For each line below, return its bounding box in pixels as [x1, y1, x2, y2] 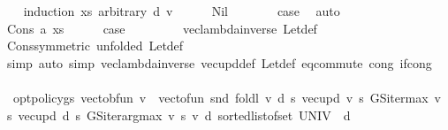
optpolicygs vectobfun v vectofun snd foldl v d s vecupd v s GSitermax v [12, 88, 441, 106]
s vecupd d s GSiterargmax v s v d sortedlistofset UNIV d [6, 105, 351, 124]
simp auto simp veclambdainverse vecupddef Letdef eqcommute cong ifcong [6, 53, 432, 72]
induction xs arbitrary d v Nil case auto [23, 2, 340, 19]
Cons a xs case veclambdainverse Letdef [6, 19, 317, 37]
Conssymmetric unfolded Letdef [6, 36, 184, 55]
